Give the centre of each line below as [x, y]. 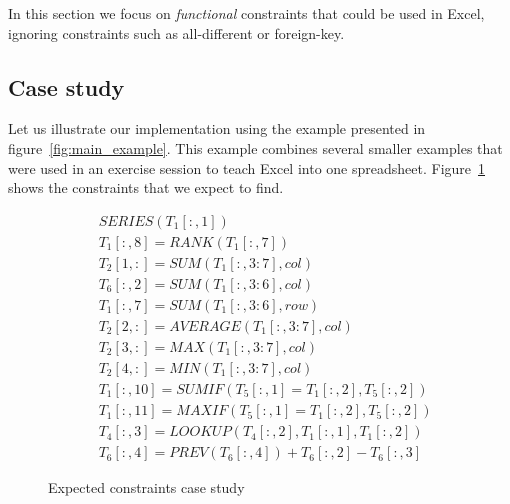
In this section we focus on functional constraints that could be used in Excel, [246, 13]
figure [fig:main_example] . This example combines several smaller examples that [255, 147]
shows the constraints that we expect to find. [146, 187]
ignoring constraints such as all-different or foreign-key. [176, 32]
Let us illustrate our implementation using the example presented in [217, 128]
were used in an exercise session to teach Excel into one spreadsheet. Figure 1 [247, 167]
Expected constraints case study [146, 487]
